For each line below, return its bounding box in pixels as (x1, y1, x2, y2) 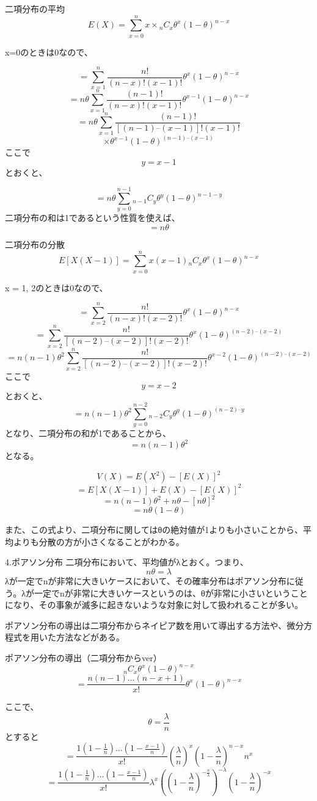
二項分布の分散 (5, 238, 65, 251)
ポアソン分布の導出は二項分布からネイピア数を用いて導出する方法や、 (5, 618, 287, 631)
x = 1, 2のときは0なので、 (5, 281, 108, 294)
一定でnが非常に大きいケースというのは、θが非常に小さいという (34, 586, 291, 599)
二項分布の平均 (5, 2, 65, 15)
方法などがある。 (56, 631, 125, 643)
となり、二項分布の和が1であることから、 (5, 427, 171, 440)
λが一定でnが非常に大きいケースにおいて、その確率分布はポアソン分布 (5, 574, 286, 587)
